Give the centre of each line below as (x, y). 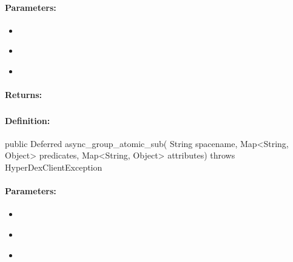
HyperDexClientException (54, 167)
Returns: (24, 95)
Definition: (28, 120)
